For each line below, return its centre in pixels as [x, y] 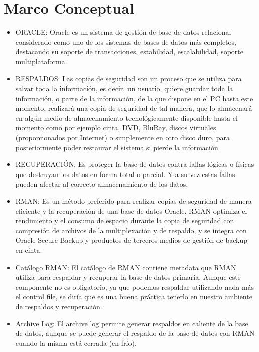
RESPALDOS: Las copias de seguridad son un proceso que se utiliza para [128, 78]
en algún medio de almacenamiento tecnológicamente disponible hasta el [126, 117]
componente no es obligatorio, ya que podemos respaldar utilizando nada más [135, 286]
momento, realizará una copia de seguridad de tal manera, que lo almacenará [134, 108]
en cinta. [29, 250]
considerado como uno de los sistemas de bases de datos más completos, [126, 41]
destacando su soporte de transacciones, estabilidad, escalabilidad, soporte [129, 52]
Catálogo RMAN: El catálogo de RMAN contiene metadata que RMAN [126, 267]
